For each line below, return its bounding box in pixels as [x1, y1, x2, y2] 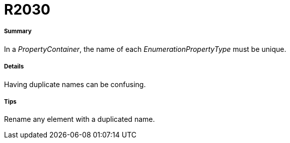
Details [4, 63, 24, 70]
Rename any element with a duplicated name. [4, 115, 155, 124]
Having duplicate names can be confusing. [4, 80, 146, 89]
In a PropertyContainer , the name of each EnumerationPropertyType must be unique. [4, 44, 286, 53]
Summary [4, 28, 32, 35]
